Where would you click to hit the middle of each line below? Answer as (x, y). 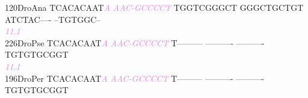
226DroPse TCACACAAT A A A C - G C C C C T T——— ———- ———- (135, 42)
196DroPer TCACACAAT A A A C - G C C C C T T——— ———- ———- (134, 78)
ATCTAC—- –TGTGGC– (53, 19)
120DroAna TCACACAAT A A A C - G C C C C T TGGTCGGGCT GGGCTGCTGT (154, 7)
